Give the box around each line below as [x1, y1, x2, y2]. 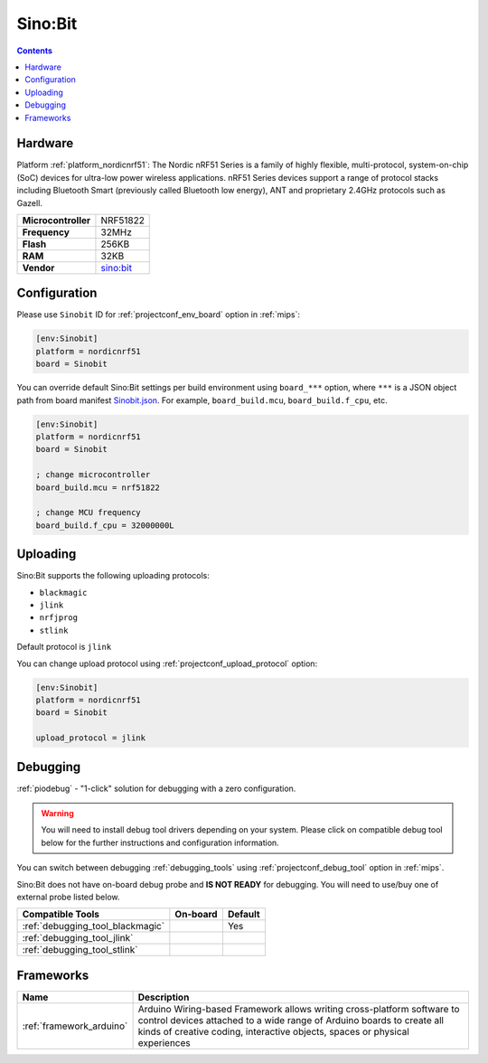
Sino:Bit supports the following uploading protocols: [16, 570, 210, 581]
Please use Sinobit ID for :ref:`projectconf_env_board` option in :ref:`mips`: [16, 309, 301, 320]
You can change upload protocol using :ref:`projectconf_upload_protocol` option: [16, 658, 318, 669]
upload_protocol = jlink [35, 733, 146, 743]
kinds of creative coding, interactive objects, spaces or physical [137, 1025, 410, 1038]
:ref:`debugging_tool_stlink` [22, 944, 138, 956]
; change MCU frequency [35, 507, 142, 518]
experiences [137, 1036, 191, 1049]
